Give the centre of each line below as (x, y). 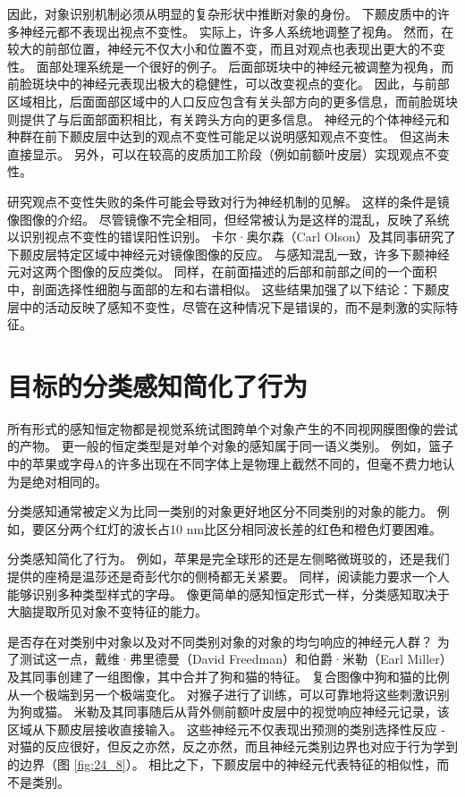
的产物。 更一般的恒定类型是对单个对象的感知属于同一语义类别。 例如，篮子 (231, 446)
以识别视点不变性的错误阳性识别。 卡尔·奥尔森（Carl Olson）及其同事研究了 (232, 237)
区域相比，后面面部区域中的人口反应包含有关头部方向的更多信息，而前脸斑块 (232, 101)
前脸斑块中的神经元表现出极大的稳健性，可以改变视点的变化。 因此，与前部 (228, 84)
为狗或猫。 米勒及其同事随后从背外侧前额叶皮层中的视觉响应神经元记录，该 (228, 712)
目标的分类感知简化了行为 (158, 385)
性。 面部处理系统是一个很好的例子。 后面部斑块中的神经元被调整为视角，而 (231, 66)
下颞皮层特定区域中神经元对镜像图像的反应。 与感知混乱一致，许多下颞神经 (228, 254)
